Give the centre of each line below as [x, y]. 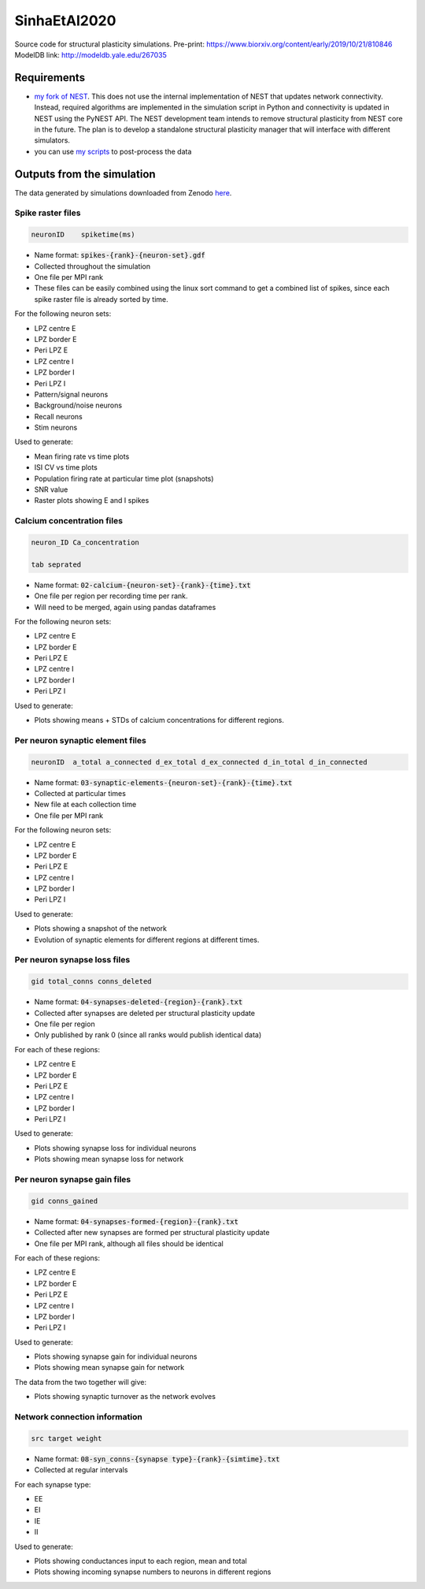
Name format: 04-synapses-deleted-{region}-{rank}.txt [139, 1002]
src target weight [67, 1438]
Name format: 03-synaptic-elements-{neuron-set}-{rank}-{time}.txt [163, 782]
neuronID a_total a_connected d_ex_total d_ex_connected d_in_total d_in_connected [199, 762]
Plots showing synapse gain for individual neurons [116, 1356]
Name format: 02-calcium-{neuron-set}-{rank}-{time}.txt [142, 585]
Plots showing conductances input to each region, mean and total [140, 1561]
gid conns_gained [65, 1201]
